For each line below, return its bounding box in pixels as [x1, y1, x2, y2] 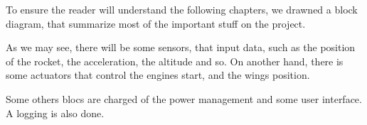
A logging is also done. [6, 105, 105, 120]
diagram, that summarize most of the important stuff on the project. [6, 16, 306, 31]
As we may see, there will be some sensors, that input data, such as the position [6, 40, 356, 55]
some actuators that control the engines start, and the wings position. [6, 67, 310, 82]
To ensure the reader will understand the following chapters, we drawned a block [6, 2, 358, 16]
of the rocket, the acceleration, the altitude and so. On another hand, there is [6, 53, 344, 68]
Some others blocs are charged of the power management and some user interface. [6, 91, 362, 106]
